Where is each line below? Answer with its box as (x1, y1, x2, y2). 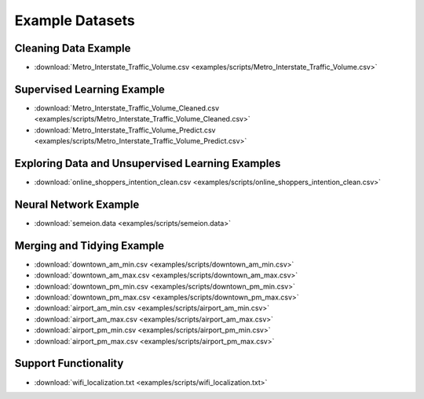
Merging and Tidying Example (14, 239, 165, 252)
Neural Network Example (14, 198, 140, 211)
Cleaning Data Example (14, 42, 131, 55)
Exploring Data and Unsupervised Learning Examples (14, 157, 281, 170)
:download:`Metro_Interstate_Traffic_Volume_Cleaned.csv (34, 103, 220, 113)
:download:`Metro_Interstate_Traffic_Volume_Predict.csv (34, 125, 216, 135)
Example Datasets (14, 12, 135, 29)
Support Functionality (14, 357, 124, 370)
